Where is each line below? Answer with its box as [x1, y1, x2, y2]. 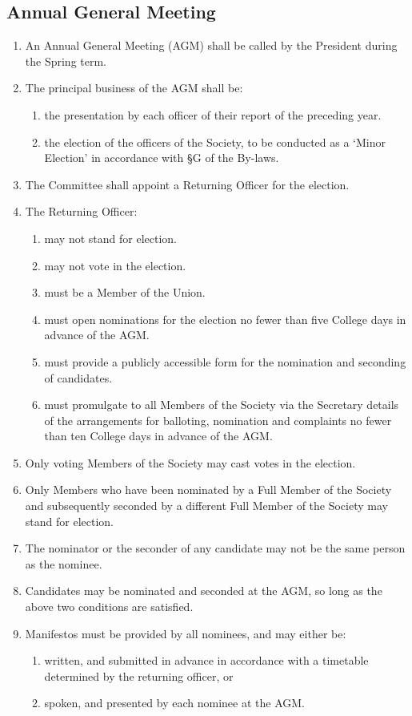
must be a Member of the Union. [44, 284, 206, 301]
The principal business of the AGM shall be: [25, 79, 243, 96]
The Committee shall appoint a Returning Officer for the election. [25, 176, 350, 192]
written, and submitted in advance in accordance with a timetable [44, 652, 369, 669]
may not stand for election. [44, 229, 177, 246]
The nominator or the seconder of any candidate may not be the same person [25, 540, 406, 556]
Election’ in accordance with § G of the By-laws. [44, 149, 279, 166]
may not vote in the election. [44, 257, 186, 273]
